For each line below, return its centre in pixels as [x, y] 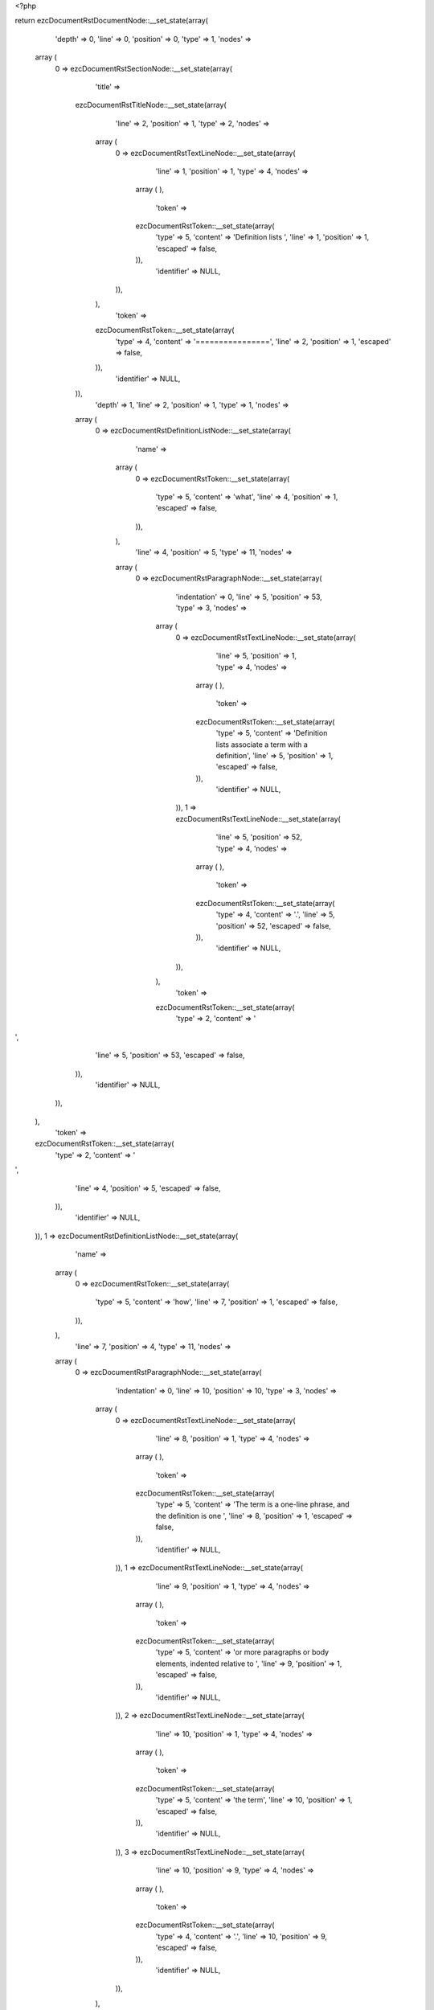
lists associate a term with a [262, 745]
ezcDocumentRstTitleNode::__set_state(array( [151, 105]
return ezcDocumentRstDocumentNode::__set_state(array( [112, 21]
